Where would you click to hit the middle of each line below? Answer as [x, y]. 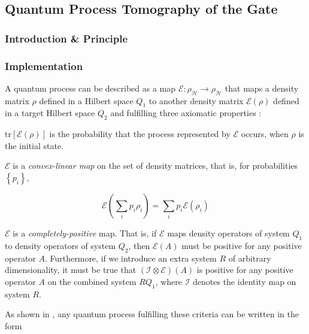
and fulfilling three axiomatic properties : [186, 113]
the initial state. [34, 145]
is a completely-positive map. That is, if [85, 233]
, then [139, 245]
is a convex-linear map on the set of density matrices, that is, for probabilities [155, 166]
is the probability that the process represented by [140, 134]
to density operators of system [60, 245]
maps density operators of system [228, 233]
